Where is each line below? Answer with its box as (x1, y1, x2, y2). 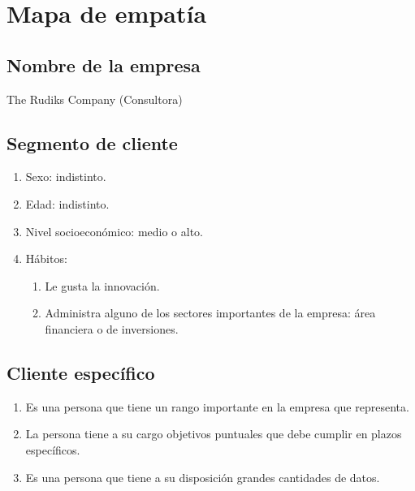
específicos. (25, 441, 80, 458)
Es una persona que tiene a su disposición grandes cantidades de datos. (25, 468, 380, 485)
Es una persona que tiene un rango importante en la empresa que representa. (25, 398, 409, 415)
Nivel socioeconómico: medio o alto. (25, 222, 204, 239)
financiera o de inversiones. (45, 320, 179, 337)
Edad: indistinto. (25, 195, 110, 212)
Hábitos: (25, 250, 67, 267)
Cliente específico (6, 360, 155, 385)
